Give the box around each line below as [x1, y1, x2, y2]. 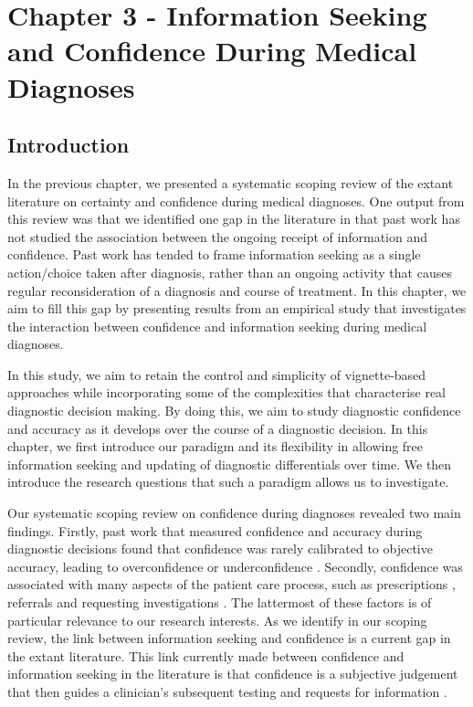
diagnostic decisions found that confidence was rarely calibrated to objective [7, 539, 433, 558]
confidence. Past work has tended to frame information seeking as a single [7, 245, 421, 264]
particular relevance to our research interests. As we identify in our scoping [7, 610, 427, 629]
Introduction [7, 131, 130, 159]
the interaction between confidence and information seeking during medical [7, 316, 427, 335]
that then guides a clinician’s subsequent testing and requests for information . [7, 681, 447, 701]
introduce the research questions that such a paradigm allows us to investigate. [7, 472, 449, 491]
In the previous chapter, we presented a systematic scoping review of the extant [7, 173, 454, 192]
